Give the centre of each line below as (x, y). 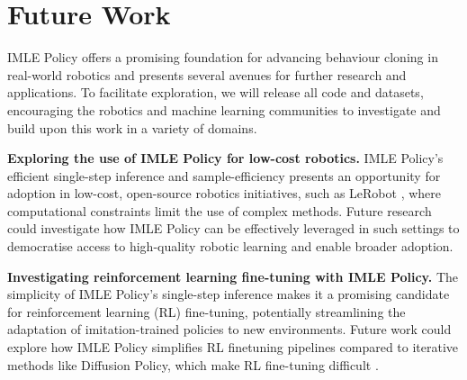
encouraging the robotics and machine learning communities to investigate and (224, 109)
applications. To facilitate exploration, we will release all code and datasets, (216, 92)
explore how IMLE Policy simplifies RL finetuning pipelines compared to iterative (233, 347)
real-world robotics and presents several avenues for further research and (207, 74)
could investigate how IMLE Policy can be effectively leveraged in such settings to (233, 228)
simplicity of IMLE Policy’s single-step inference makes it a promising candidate (229, 294)
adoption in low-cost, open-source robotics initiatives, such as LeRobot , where (225, 193)
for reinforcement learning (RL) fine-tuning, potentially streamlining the (207, 311)
